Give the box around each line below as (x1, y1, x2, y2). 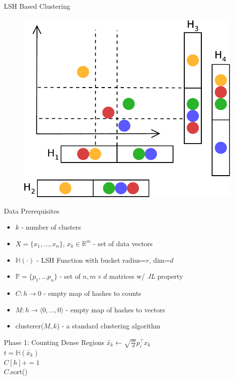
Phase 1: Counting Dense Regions (4, 337, 105, 347)
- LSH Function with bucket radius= (36, 254, 146, 265)
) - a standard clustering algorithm (57, 321, 161, 331)
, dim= (149, 254, 170, 265)
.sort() (9, 366, 28, 377)
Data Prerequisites (4, 205, 59, 216)
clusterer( (15, 321, 44, 331)
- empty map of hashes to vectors (66, 304, 165, 314)
